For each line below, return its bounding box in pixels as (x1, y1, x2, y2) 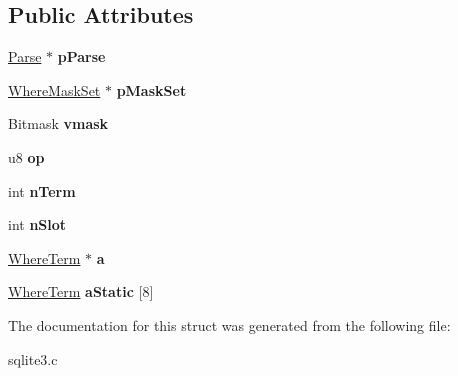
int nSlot (8, 214, 67, 235)
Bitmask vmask (8, 113, 109, 134)
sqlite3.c (8, 348, 58, 369)
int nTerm (8, 180, 76, 201)
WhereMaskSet (8, 79, 101, 100)
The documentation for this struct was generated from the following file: (8, 314, 451, 335)
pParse (57, 46, 106, 67)
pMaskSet (116, 79, 187, 100)
